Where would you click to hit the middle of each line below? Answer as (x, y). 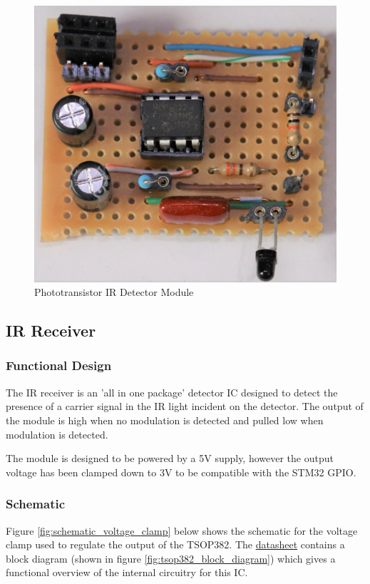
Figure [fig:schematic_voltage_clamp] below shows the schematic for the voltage (182, 530)
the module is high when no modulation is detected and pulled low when (165, 420)
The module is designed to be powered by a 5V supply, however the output (170, 458)
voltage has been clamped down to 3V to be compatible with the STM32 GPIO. (181, 472)
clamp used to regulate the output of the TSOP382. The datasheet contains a (175, 544)
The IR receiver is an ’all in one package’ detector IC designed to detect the (172, 392)
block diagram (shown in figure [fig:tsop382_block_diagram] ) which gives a (171, 558)
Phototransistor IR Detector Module (114, 292)
